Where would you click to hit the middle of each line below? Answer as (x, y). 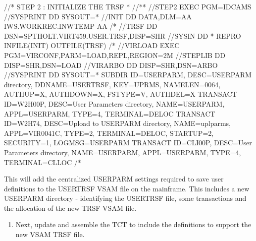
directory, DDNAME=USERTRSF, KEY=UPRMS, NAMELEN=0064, (112, 84)
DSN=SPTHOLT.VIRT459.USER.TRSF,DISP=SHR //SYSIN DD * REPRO (123, 35)
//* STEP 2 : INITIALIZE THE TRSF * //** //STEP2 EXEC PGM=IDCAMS (128, 6)
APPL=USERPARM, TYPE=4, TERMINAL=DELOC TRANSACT (110, 113)
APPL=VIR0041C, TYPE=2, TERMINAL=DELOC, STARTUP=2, (109, 133)
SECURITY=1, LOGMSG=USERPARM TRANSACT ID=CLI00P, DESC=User (128, 143)
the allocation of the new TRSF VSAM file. (70, 208)
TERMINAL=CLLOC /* (43, 162)
